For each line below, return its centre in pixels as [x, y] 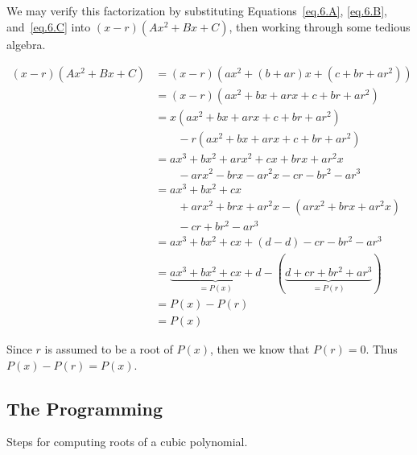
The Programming [85, 408]
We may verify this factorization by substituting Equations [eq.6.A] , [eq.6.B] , [197, 10]
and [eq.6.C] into [49, 26]
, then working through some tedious [320, 26]
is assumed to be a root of [109, 348]
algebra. [26, 44]
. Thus [382, 348]
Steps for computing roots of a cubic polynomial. [127, 442]
